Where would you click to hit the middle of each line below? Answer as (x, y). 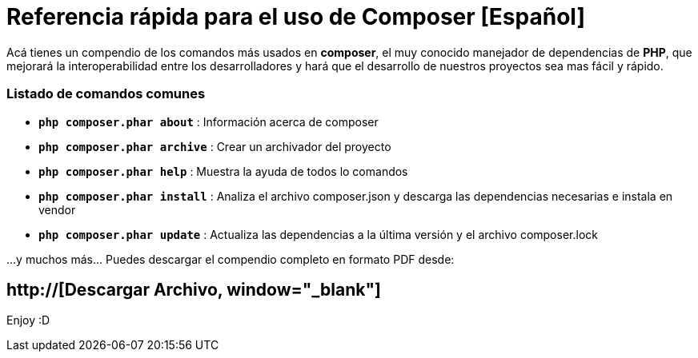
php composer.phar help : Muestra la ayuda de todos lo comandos (223, 171)
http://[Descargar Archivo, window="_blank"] (194, 289)
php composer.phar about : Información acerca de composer (209, 121)
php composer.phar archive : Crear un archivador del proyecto (215, 146)
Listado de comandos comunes (106, 94)
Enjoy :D (28, 320)
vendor (57, 209)
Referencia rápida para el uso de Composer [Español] (296, 17)
